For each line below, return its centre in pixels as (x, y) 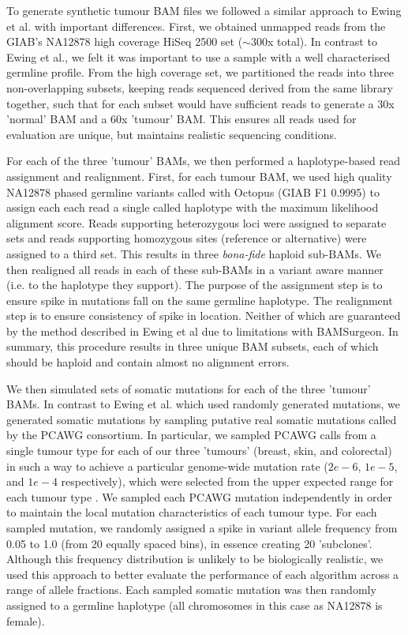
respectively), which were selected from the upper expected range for (227, 481)
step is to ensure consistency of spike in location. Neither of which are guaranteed (204, 316)
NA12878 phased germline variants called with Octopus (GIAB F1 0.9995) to (193, 192)
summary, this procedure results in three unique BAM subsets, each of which (193, 346)
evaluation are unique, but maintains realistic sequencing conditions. (172, 134)
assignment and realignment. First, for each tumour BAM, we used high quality (199, 176)
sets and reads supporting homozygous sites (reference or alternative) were (187, 238)
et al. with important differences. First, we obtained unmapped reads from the (196, 26)
